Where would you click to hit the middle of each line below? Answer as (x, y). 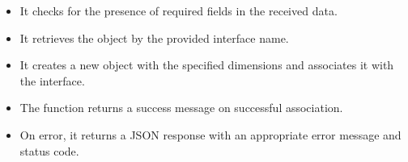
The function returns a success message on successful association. (181, 108)
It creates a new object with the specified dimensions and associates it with (207, 65)
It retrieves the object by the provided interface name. (154, 37)
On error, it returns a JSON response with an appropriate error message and (210, 134)
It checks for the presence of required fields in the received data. (178, 10)
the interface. (52, 80)
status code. (49, 150)
